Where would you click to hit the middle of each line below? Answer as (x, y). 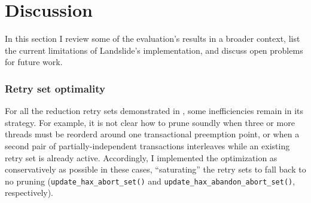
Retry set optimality (55, 88)
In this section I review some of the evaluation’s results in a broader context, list (153, 39)
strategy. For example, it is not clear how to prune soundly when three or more (150, 122)
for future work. (34, 62)
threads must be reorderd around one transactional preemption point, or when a (152, 134)
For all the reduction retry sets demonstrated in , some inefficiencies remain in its (154, 111)
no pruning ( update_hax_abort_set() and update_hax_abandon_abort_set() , (150, 181)
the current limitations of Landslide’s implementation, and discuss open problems (154, 50)
